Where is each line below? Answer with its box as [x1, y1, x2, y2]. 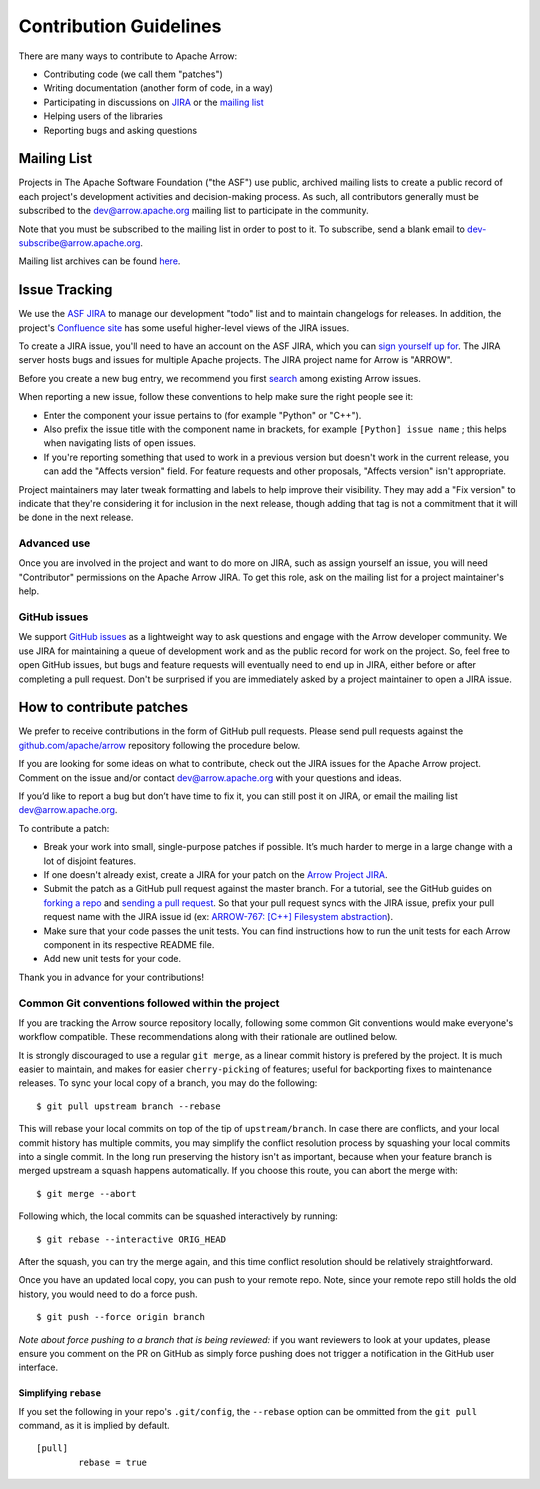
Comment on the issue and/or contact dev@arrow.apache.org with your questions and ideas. [18, 771, 402, 784]
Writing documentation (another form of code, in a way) [43, 82, 274, 94]
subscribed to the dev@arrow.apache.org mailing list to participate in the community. [18, 205, 369, 217]
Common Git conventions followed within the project [18, 996, 280, 1010]
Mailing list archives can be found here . [18, 255, 181, 267]
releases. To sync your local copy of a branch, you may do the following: [18, 1077, 318, 1089]
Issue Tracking [18, 281, 113, 299]
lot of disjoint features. [43, 855, 137, 867]
